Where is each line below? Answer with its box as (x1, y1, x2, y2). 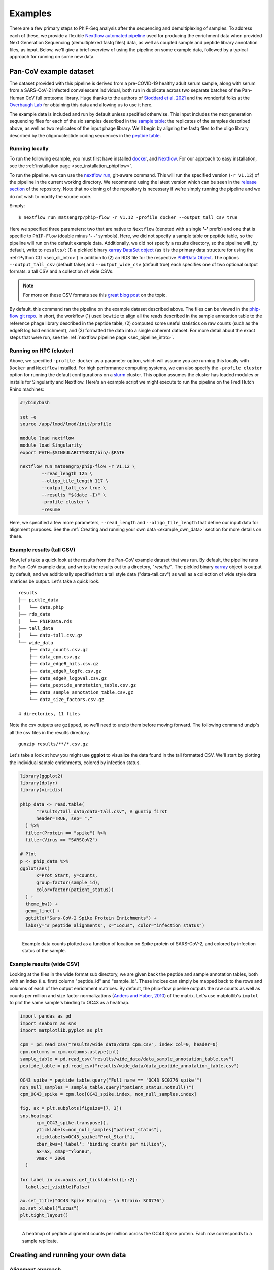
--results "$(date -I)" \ (41, 492, 106, 498)
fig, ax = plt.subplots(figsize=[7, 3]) (20, 1105, 122, 1112)
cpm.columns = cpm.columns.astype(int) (20, 1049, 119, 1055)
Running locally (9, 145, 49, 152)
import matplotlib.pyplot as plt (20, 1027, 104, 1033)
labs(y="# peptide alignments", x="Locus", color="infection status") (25, 922, 205, 928)
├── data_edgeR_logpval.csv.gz (28, 675, 107, 681)
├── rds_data (18, 611, 51, 617)
